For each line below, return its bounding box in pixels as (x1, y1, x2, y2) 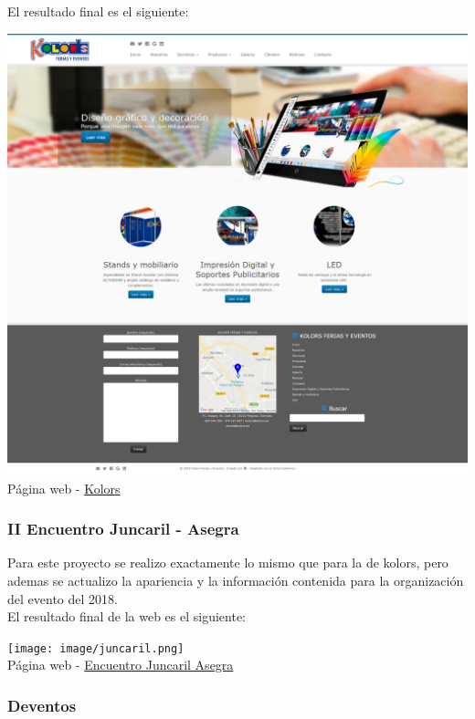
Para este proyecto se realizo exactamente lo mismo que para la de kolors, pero (7, 553, 449, 572)
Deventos (7, 693, 77, 716)
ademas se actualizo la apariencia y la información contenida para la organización (7, 570, 464, 589)
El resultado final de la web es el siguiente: (7, 607, 247, 626)
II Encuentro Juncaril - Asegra (7, 517, 239, 540)
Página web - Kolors (7, 478, 121, 497)
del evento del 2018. (7, 589, 118, 608)
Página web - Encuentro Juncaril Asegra (7, 655, 234, 674)
